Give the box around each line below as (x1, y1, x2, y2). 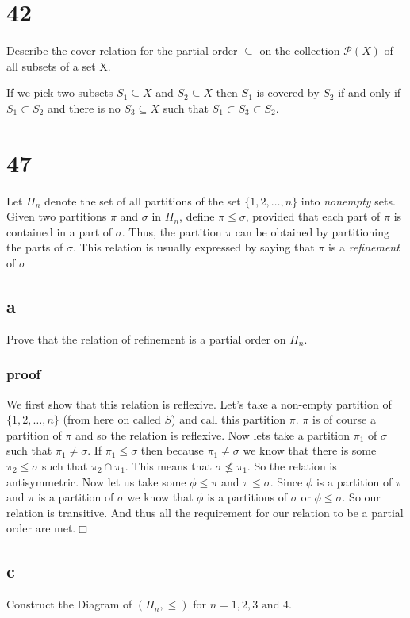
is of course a (312, 411, 376, 428)
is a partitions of (207, 489, 288, 505)
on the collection (259, 42, 340, 59)
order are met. (6, 520, 76, 536)
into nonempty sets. (301, 192, 396, 209)
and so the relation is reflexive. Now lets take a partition (75, 426, 351, 443)
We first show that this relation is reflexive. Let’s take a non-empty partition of (6, 395, 392, 412)
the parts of (6, 239, 63, 255)
